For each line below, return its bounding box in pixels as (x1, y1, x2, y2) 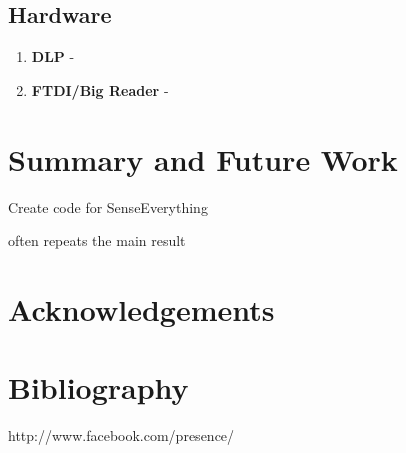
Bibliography (8, 367, 189, 408)
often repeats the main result (8, 230, 186, 251)
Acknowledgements (8, 288, 275, 329)
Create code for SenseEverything (8, 196, 208, 217)
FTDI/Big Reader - (31, 79, 169, 100)
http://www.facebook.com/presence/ (8, 425, 235, 446)
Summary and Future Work (8, 138, 398, 179)
